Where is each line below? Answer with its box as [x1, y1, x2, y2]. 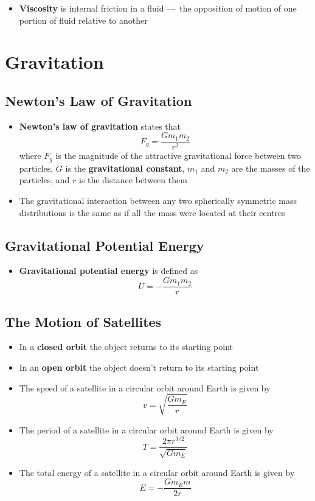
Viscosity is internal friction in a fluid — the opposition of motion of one [19, 2, 297, 14]
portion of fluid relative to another [19, 13, 148, 26]
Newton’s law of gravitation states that [19, 119, 181, 132]
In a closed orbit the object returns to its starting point [19, 340, 233, 353]
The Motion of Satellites [5, 312, 162, 331]
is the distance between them [79, 173, 187, 186]
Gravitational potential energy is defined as [19, 264, 198, 277]
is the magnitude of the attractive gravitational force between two [55, 149, 301, 162]
